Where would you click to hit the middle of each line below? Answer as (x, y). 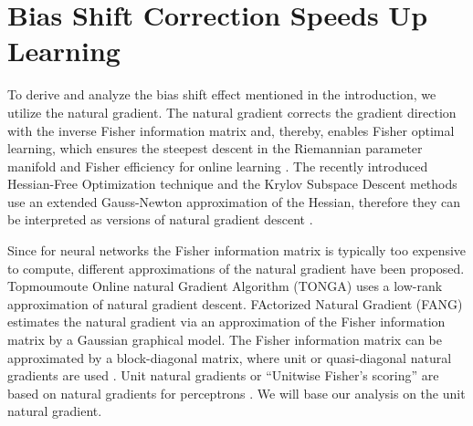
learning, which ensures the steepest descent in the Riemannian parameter (215, 148)
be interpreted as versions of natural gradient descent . (160, 219)
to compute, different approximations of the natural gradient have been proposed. (236, 268)
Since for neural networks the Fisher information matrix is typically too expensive (237, 250)
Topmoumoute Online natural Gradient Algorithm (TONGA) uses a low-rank (225, 286)
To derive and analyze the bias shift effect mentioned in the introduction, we (222, 94)
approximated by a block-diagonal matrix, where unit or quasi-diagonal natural (230, 357)
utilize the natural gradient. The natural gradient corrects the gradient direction (232, 112)
